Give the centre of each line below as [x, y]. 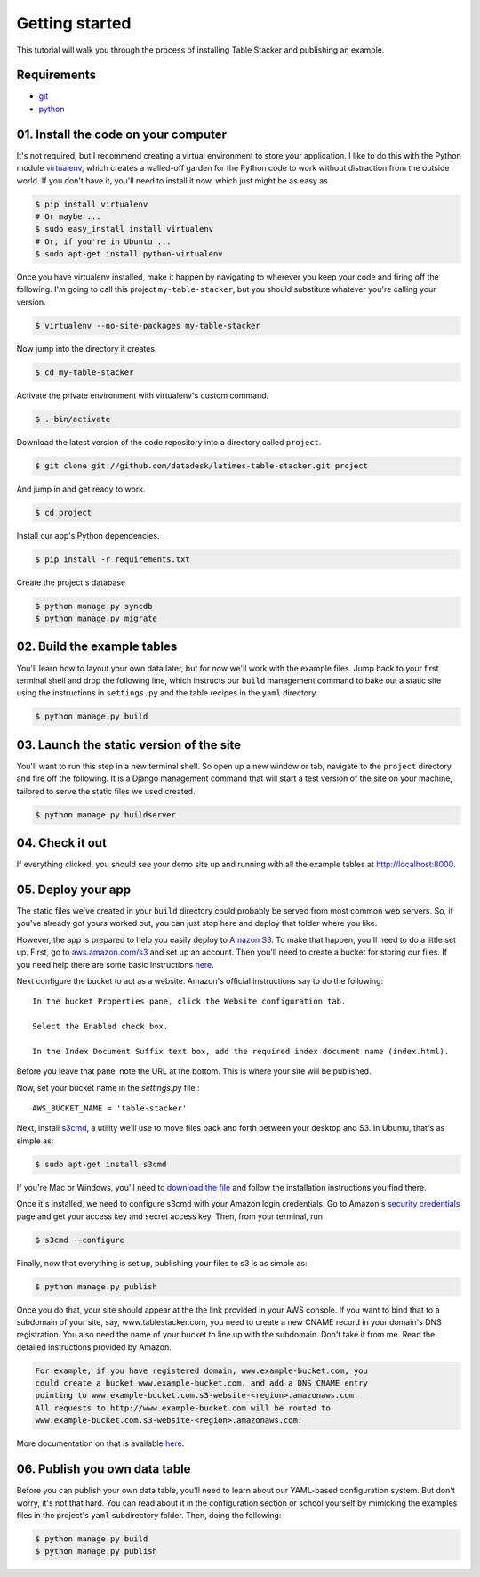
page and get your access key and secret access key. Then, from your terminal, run [170, 1216]
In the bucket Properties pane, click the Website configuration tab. [189, 1001]
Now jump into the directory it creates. [87, 348]
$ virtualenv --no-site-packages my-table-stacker [148, 325]
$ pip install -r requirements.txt [112, 559]
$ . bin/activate [73, 419]
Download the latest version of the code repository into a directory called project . [169, 442]
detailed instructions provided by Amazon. [94, 1347]
